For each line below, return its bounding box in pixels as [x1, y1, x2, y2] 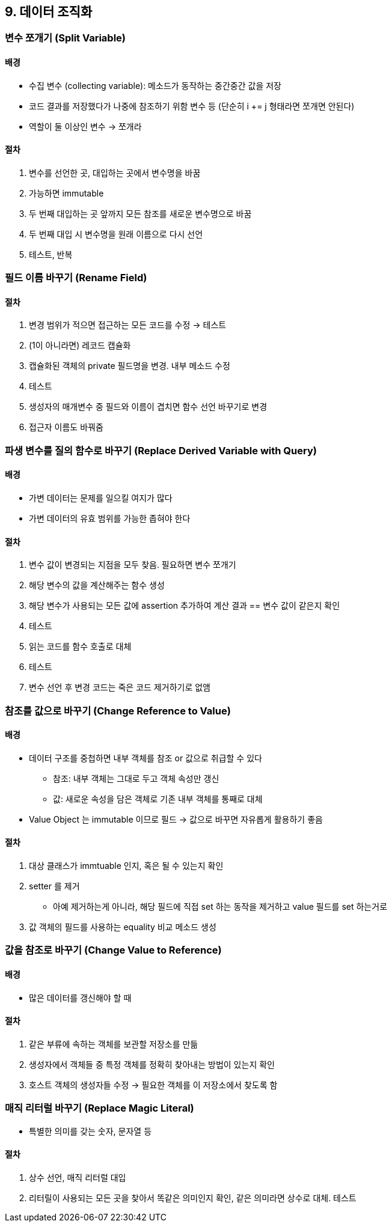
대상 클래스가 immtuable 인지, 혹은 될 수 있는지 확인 [29, 860, 224, 871]
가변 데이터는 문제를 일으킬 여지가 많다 [29, 493, 173, 504]
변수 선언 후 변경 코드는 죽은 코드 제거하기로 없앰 [29, 682, 210, 693]
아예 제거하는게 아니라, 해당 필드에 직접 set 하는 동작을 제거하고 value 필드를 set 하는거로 [53, 901, 388, 912]
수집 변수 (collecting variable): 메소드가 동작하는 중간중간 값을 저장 [29, 80, 281, 91]
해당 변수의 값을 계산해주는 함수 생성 [29, 580, 165, 591]
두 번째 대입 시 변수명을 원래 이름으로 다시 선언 [29, 228, 203, 239]
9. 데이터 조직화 [5, 4, 93, 19]
